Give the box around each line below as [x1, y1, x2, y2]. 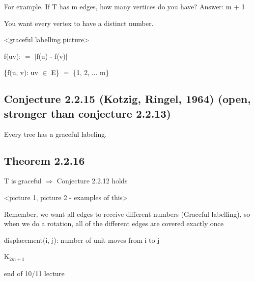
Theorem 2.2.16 [4, 153, 85, 168]
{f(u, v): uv [4, 67, 38, 77]
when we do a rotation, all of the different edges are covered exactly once [4, 218, 224, 229]
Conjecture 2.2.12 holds [56, 176, 128, 186]
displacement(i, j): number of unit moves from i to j [4, 234, 160, 245]
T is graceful [4, 176, 42, 186]
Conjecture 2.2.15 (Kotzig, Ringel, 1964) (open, [4, 91, 251, 106]
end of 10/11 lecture [4, 268, 65, 278]
